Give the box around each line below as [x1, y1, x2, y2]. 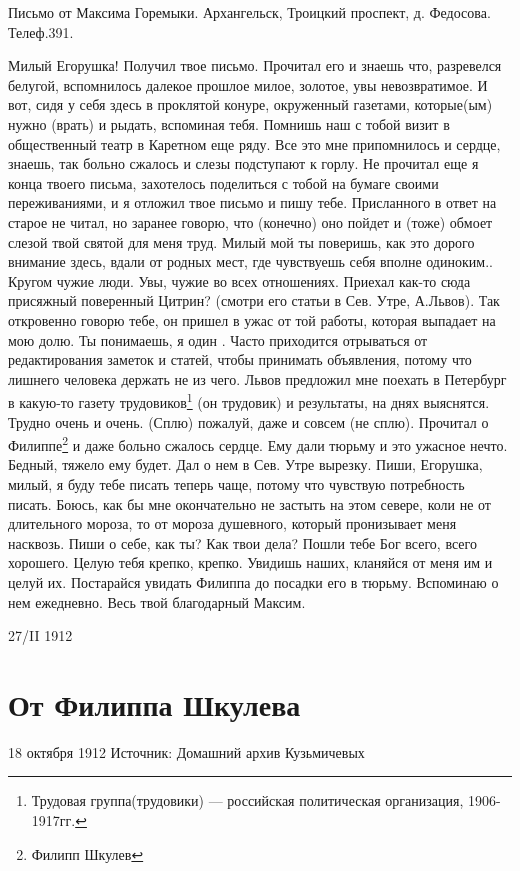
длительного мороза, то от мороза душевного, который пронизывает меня [8, 513, 457, 534]
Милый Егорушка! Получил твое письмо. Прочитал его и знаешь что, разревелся [8, 55, 502, 76]
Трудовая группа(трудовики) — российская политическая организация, [31, 790, 464, 811]
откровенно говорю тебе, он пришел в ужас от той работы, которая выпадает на [8, 309, 496, 330]
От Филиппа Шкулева [8, 683, 301, 724]
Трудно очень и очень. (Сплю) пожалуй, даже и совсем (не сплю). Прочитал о [8, 411, 489, 432]
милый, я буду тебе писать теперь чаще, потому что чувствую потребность [8, 473, 465, 494]
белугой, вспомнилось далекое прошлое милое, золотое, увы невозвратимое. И [8, 74, 488, 95]
